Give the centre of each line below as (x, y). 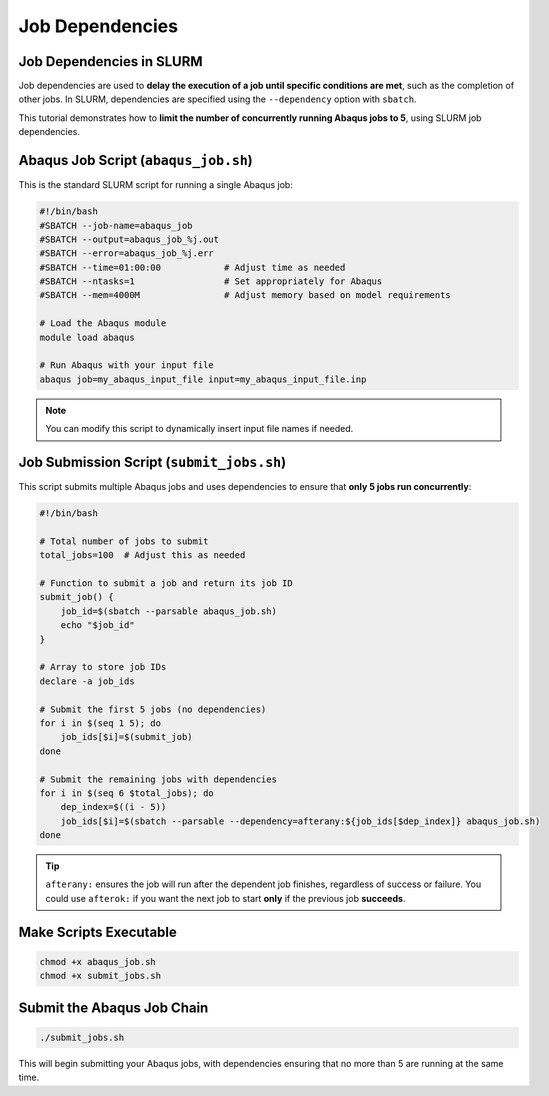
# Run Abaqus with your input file (126, 365)
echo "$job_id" (97, 625)
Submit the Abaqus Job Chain (113, 1007)
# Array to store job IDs (103, 667)
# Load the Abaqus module (103, 323)
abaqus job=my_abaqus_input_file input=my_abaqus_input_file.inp (203, 379)
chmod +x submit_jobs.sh (100, 976)
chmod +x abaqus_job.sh (98, 961)
